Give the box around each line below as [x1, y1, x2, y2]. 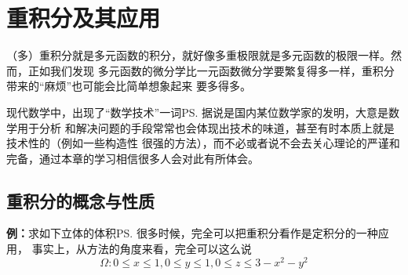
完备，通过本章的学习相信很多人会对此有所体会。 [6, 150, 259, 166]
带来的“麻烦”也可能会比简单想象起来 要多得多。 [6, 78, 251, 94]
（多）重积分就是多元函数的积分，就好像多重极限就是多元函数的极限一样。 [6, 47, 391, 63]
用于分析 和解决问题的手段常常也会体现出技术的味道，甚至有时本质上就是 [16, 119, 395, 136]
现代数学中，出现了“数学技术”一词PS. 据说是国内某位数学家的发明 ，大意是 [6, 103, 389, 120]
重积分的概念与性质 [6, 188, 155, 212]
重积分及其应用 [6, 2, 161, 34]
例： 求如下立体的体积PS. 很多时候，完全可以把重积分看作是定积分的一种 [6, 225, 378, 241]
